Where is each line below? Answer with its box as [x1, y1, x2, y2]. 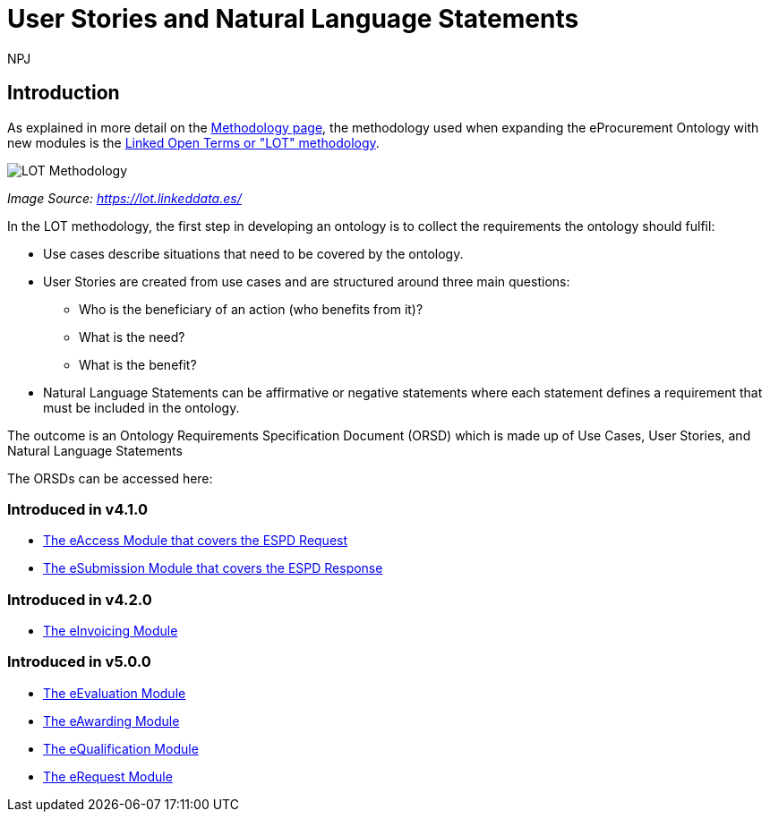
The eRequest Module [43, 768, 173, 784]
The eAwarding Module [43, 712, 180, 729]
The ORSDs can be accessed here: [7, 470, 213, 486]
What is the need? [79, 328, 185, 345]
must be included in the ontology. [43, 399, 240, 415]
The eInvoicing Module [43, 623, 178, 639]
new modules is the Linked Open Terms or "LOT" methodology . [7, 134, 380, 150]
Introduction [7, 81, 120, 105]
